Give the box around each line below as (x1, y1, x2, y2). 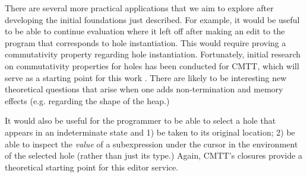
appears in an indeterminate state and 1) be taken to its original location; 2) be (5, 125, 295, 138)
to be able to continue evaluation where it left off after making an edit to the (5, 25, 285, 37)
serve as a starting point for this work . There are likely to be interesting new (5, 71, 287, 83)
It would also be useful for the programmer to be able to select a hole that (5, 114, 276, 127)
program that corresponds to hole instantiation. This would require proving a (5, 36, 286, 49)
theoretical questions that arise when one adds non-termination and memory (5, 83, 283, 95)
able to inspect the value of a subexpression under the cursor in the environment (5, 137, 298, 150)
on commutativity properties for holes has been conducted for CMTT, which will (5, 59, 299, 72)
